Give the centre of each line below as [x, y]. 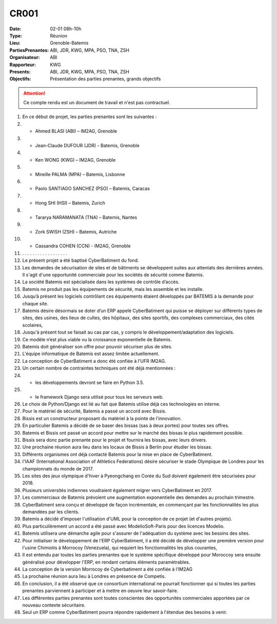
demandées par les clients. [51, 512]
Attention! [34, 93]
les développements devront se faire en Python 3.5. [90, 382]
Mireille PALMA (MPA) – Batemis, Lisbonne [80, 174]
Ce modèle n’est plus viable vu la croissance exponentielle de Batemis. [97, 339]
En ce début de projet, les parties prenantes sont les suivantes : [90, 117]
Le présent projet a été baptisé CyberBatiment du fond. [81, 260]
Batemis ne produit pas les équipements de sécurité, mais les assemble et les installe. [113, 289]
